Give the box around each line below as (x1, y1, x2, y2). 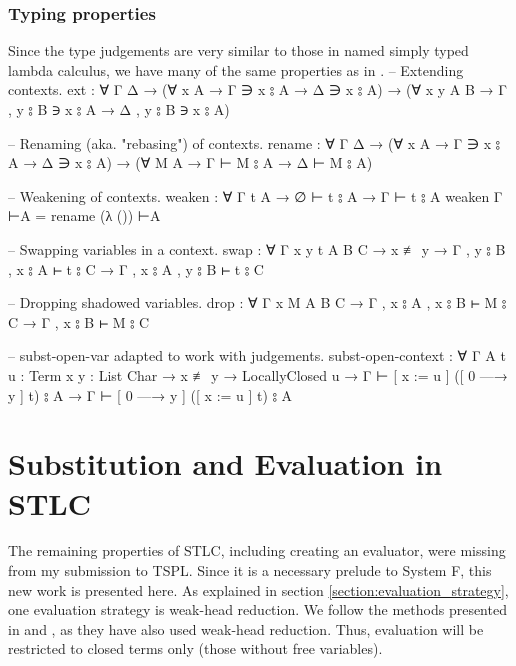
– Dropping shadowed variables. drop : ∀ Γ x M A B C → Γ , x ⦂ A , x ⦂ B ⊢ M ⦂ (8, 292, 507, 313)
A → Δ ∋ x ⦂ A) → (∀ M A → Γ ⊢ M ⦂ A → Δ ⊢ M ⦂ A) (8, 152, 373, 173)
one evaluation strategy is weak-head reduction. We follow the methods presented (8, 599, 507, 620)
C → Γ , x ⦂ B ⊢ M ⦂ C (8, 311, 150, 332)
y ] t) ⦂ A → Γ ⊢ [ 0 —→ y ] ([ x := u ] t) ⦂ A (8, 384, 293, 405)
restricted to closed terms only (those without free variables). (8, 638, 383, 659)
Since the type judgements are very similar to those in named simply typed (8, 40, 469, 61)
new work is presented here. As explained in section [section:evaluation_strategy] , (8, 579, 509, 600)
